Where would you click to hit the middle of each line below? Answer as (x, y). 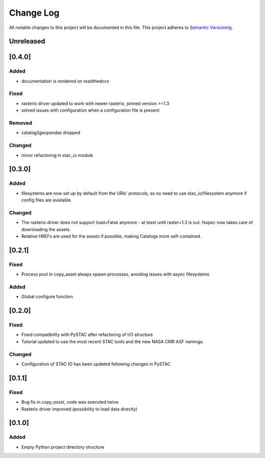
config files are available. (47, 200)
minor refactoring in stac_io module (57, 155)
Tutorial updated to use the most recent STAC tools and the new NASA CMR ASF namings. (113, 341)
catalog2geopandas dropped (51, 133)
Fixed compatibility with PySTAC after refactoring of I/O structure (87, 335)
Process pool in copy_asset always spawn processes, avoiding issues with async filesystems (115, 274)
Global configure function (47, 297)
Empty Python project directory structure (63, 447)
